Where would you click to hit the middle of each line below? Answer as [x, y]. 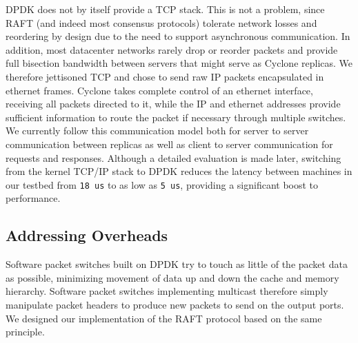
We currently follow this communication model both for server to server [157, 131]
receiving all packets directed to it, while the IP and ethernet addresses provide [173, 104]
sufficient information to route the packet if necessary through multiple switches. [176, 117]
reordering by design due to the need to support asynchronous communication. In [178, 36]
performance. [33, 198]
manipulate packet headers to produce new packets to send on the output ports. [175, 304]
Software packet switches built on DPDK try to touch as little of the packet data [177, 264]
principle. [25, 332]
